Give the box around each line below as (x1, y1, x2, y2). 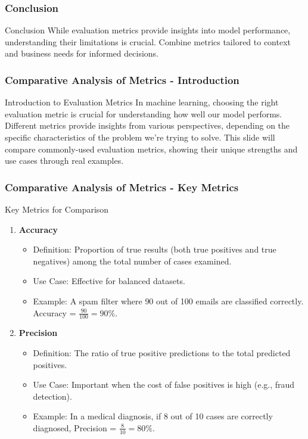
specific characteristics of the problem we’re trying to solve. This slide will (5, 131, 275, 143)
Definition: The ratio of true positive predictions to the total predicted (33, 346, 291, 359)
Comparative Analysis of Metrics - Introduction (5, 72, 239, 87)
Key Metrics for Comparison (5, 203, 109, 215)
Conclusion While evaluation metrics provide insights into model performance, (5, 24, 291, 36)
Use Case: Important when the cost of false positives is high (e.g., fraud (33, 378, 295, 391)
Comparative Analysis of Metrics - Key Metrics (5, 179, 239, 194)
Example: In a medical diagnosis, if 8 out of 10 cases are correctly (33, 410, 273, 422)
